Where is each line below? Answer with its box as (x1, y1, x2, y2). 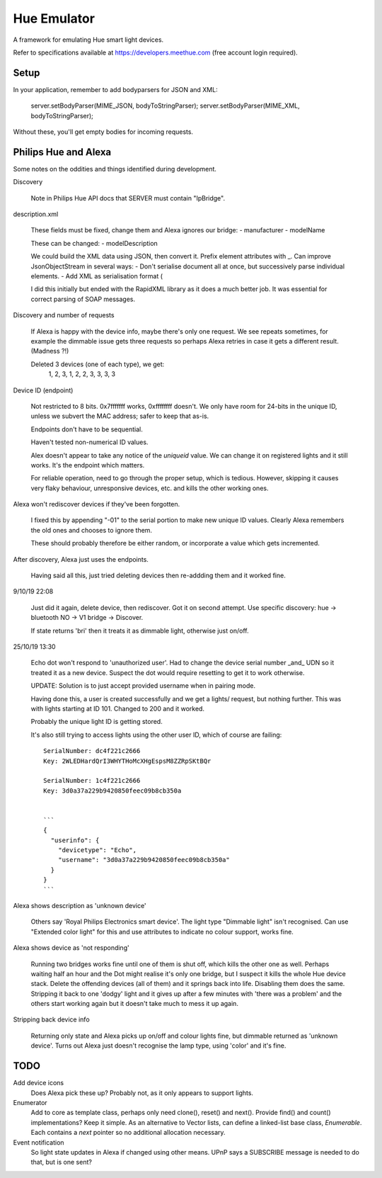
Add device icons (13, 1079, 64, 1087)
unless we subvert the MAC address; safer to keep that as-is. (30, 412, 209, 421)
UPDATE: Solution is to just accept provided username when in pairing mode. (30, 681, 256, 690)
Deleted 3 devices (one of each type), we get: (30, 360, 165, 368)
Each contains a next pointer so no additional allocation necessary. (30, 1128, 226, 1137)
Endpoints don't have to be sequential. (30, 425, 143, 434)
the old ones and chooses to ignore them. (30, 526, 152, 534)
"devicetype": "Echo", (57, 846, 137, 854)
